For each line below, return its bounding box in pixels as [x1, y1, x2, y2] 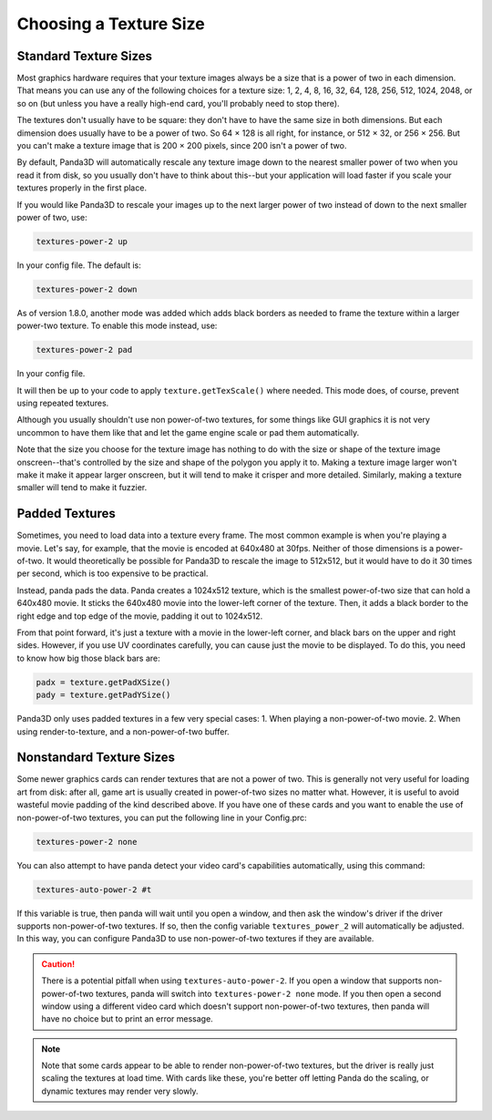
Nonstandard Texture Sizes [16, 750, 176, 766]
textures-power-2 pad [36, 344, 133, 355]
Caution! [41, 958, 76, 970]
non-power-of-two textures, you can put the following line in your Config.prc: [16, 812, 307, 823]
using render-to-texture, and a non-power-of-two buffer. [16, 725, 230, 737]
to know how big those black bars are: [16, 652, 161, 663]
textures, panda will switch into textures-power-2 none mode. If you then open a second [96, 988, 442, 999]
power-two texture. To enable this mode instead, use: [16, 320, 218, 332]
